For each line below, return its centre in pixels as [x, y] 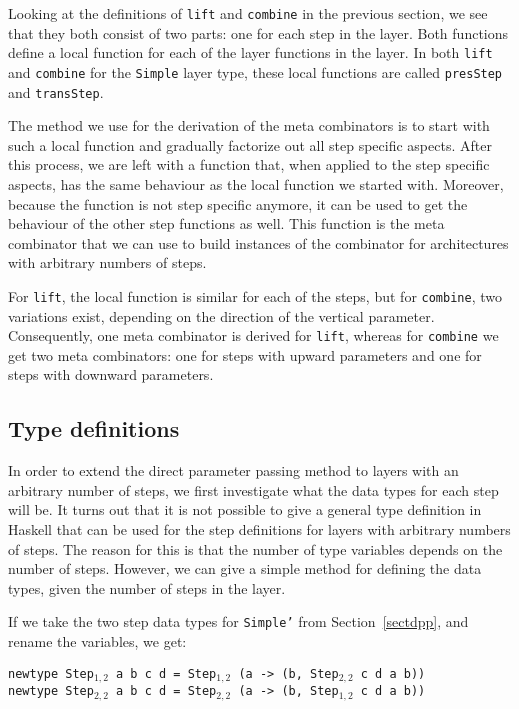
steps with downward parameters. [111, 374]
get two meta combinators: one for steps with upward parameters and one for [245, 354]
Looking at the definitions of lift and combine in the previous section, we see [248, 13]
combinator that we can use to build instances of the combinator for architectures [258, 242]
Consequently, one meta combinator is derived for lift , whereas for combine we [253, 335]
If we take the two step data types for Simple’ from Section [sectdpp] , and [238, 621]
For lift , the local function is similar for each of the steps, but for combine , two [255, 295]
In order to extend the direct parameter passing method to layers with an [233, 470]
